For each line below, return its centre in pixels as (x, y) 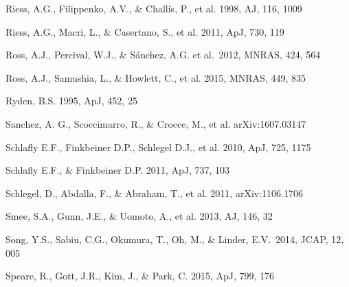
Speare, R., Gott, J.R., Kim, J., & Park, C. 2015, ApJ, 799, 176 (140, 276)
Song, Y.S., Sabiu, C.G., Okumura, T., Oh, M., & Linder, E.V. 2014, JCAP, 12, (175, 239)
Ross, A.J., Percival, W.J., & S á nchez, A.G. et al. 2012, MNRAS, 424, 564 (163, 55)
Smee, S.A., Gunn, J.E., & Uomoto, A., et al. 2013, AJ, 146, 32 (139, 216)
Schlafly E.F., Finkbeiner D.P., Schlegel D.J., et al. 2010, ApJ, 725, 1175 (158, 147)
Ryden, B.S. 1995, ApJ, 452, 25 (71, 101)
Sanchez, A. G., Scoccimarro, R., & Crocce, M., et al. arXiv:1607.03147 (156, 123)
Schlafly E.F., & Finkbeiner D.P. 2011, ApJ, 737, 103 (117, 170)
